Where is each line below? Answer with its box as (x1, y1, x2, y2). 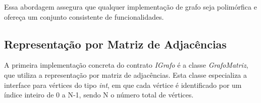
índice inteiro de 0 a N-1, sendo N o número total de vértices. (4, 89, 194, 100)
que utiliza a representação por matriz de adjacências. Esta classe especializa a (4, 69, 247, 80)
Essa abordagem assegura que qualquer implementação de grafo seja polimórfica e (4, 2, 257, 12)
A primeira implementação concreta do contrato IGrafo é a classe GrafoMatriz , (4, 60, 248, 70)
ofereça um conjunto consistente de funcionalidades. (4, 11, 164, 22)
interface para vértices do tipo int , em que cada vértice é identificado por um (4, 79, 242, 90)
